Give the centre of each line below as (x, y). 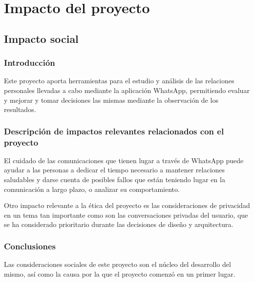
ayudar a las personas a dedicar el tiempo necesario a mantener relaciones (115, 170)
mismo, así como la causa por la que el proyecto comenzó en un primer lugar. (120, 273)
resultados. (20, 109)
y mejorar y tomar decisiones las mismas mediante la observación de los (111, 100)
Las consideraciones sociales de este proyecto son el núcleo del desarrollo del (117, 264)
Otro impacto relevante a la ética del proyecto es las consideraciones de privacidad (127, 205)
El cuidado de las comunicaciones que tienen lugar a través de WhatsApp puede (124, 160)
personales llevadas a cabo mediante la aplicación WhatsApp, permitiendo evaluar (127, 90)
